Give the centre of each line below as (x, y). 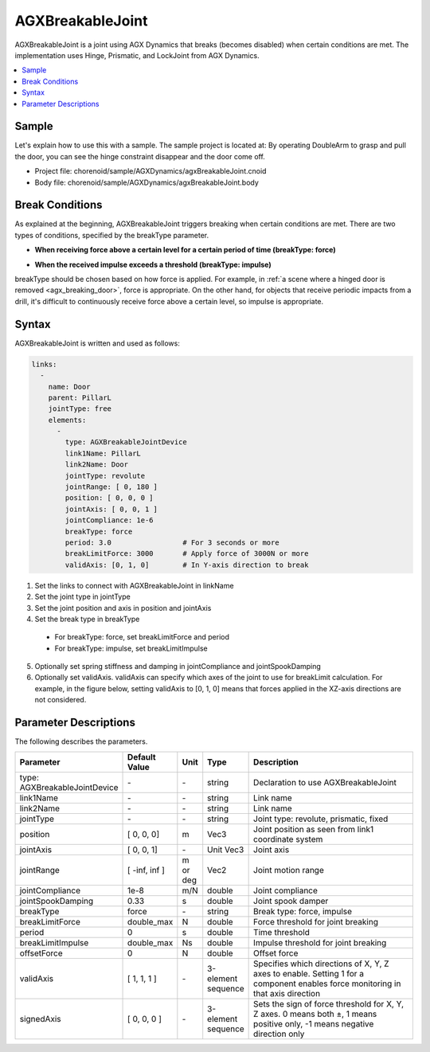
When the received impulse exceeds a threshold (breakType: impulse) (153, 264)
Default (142, 757)
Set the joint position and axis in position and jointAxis (123, 608)
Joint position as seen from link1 (314, 829)
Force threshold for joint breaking (316, 921)
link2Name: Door (97, 465)
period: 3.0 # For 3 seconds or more (172, 542)
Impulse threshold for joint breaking (320, 942)
